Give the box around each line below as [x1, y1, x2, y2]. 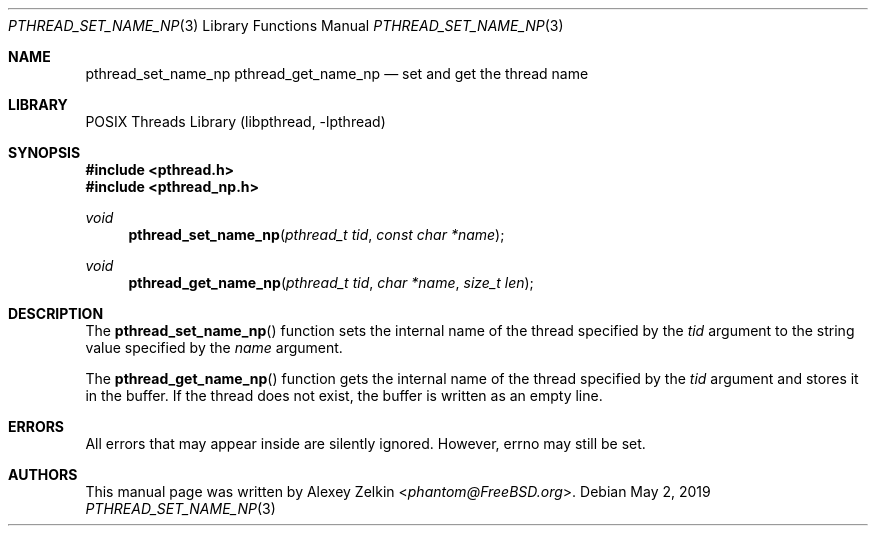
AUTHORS [8, 466, 78, 483]
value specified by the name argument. [85, 339, 343, 356]
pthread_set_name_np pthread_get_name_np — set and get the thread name [85, 65, 589, 82]
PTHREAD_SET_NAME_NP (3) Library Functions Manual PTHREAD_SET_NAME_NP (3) [8, 17, 564, 34]
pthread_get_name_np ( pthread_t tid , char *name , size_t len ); [128, 274, 534, 291]
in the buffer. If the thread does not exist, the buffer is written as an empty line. [85, 387, 603, 404]
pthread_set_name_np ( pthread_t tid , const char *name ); [128, 226, 505, 243]
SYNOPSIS [8, 144, 81, 161]
